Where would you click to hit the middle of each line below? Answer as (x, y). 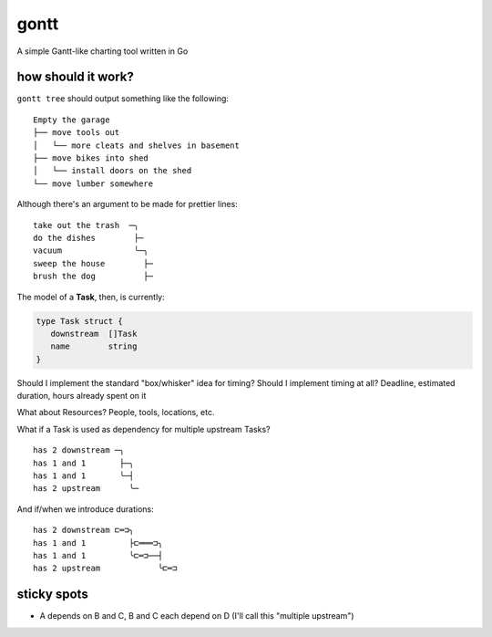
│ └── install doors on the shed (113, 171)
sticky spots (52, 595)
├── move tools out (77, 133)
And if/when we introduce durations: (85, 509)
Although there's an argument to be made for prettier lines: (128, 204)
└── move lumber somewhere (93, 183)
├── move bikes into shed (91, 158)
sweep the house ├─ (93, 263)
